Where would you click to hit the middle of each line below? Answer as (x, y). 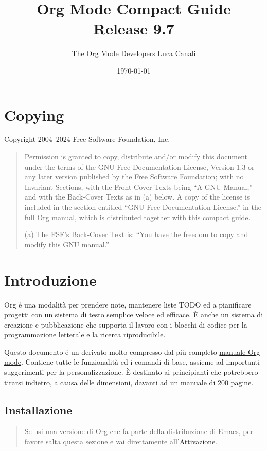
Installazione (38, 410)
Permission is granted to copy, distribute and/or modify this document (136, 157)
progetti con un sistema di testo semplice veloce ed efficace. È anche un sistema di (134, 314)
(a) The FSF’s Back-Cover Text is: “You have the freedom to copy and (136, 234)
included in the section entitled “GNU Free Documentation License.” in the (143, 207)
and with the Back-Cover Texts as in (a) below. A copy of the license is (137, 197)
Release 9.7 (134, 29)
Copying (34, 114)
